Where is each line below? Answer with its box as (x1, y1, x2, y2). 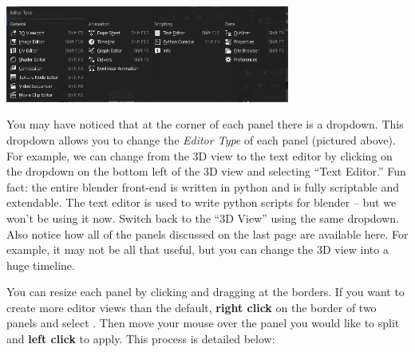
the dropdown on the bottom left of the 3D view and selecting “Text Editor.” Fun (6, 163, 406, 180)
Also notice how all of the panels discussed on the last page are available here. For (6, 225, 409, 242)
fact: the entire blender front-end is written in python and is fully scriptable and (6, 178, 400, 195)
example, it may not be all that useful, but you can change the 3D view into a (6, 241, 389, 258)
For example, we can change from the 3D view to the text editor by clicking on (6, 147, 393, 164)
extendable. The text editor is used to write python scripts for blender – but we (6, 194, 397, 211)
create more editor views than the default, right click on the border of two (6, 299, 377, 315)
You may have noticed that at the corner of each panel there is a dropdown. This (6, 116, 404, 132)
